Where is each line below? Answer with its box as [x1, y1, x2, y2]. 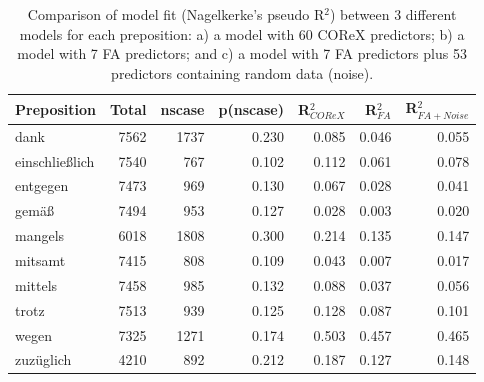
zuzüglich [15, 349, 72, 370]
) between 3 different [329, 4, 457, 24]
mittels [15, 274, 58, 295]
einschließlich [15, 150, 95, 171]
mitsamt [15, 250, 66, 270]
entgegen [15, 175, 69, 196]
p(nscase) [218, 98, 284, 119]
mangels [15, 225, 65, 246]
